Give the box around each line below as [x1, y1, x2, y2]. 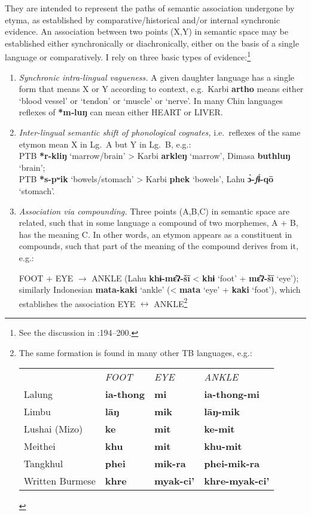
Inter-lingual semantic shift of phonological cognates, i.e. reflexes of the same [19, 126, 301, 138]
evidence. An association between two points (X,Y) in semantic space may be [5, 25, 288, 38]
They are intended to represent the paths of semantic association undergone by [5, 2, 295, 14]
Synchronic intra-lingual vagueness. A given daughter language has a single [19, 70, 294, 83]
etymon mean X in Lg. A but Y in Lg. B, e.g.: [19, 137, 191, 150]
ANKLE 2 [154, 295, 188, 309]
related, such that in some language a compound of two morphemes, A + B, [19, 216, 298, 229]
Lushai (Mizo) [23, 422, 83, 436]
